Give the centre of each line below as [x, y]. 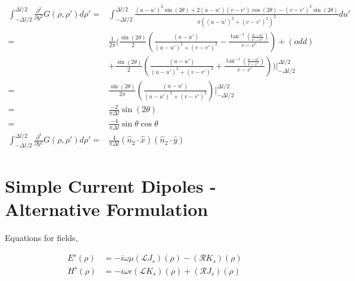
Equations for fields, [41, 238]
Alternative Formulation [107, 209]
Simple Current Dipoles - [111, 186]
